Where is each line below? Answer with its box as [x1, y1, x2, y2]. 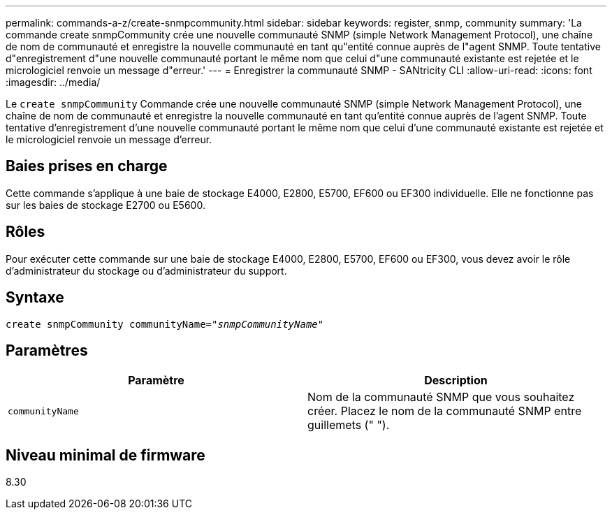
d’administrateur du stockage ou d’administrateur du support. [6, 264, 287, 277]
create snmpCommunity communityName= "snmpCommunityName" [6, 318, 324, 330]
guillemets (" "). [307, 418, 390, 433]
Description [424, 373, 488, 388]
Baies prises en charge [6, 157, 168, 175]
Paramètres [6, 341, 88, 359]
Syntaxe [6, 289, 64, 307]
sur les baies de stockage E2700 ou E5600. [6, 198, 205, 211]
